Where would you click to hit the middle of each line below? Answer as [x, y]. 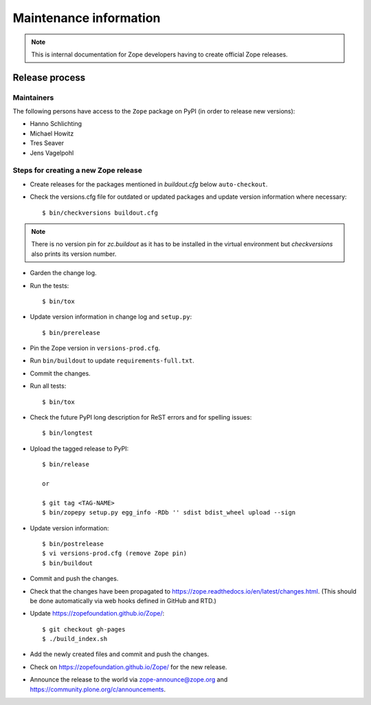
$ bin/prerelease [71, 333]
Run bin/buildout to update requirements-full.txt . [112, 360]
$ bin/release [66, 465]
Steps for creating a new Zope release [77, 171]
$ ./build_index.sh [75, 639]
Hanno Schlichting [56, 124]
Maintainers [33, 98]
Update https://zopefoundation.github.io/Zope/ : [97, 614]
